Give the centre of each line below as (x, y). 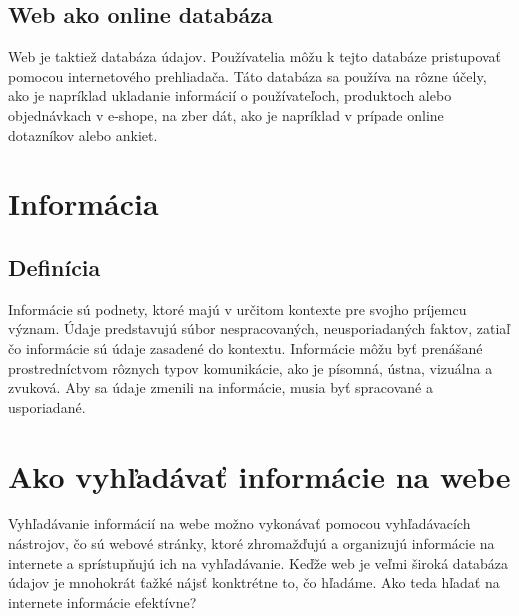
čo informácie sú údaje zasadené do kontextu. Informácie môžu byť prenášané (245, 347)
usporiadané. (47, 406)
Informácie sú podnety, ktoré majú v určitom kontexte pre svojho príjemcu (237, 308)
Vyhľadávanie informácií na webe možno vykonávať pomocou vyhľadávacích (239, 523)
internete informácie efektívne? (102, 601)
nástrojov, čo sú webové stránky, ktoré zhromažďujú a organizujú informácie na (251, 543)
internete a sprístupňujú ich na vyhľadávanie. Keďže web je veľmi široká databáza (258, 562)
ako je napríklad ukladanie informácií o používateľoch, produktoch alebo (230, 95)
